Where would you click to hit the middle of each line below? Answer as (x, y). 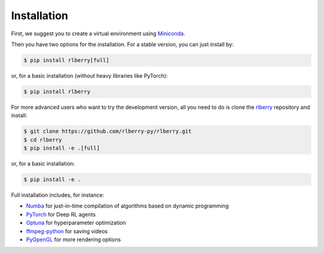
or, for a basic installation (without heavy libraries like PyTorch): (89, 75)
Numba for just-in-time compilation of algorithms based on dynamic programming (127, 206)
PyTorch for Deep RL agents (61, 214)
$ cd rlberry (43, 140)
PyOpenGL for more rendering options (73, 239)
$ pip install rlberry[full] (67, 60)
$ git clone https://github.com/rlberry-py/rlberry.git (108, 131)
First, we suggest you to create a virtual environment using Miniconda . (98, 33)
